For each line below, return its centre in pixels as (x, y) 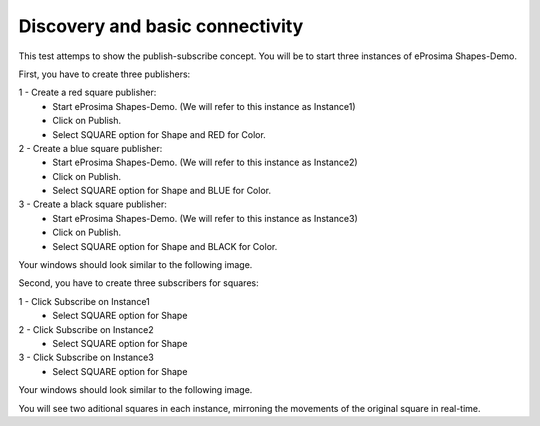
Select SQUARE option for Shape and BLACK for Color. (165, 246)
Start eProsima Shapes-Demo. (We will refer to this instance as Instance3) (205, 218)
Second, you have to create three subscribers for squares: (138, 283)
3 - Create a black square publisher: (92, 204)
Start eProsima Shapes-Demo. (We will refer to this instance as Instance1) (204, 106)
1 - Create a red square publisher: (87, 92)
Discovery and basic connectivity (161, 26)
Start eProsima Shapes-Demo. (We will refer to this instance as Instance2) (205, 162)
